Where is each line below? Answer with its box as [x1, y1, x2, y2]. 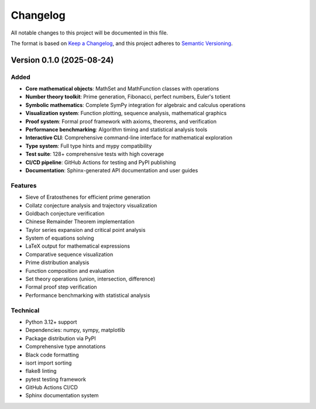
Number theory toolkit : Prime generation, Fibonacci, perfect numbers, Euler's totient [25, 93, 231, 100]
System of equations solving [25, 234, 94, 242]
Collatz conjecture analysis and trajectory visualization [25, 202, 157, 209]
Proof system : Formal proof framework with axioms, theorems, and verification [25, 117, 217, 125]
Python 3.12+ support [25, 318, 77, 325]
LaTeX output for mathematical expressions [25, 242, 130, 249]
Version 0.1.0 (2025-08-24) [11, 55, 114, 65]
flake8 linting [25, 368, 57, 375]
